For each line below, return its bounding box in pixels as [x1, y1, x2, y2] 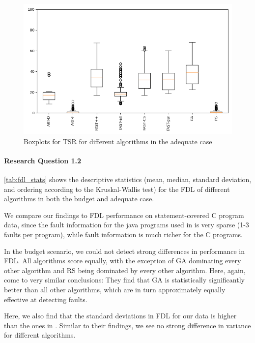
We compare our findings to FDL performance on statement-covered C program [4, 210, 244, 220]
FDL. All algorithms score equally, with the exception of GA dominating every [4, 255, 241, 266]
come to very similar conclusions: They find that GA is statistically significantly [4, 275, 245, 285]
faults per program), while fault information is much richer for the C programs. [4, 229, 243, 239]
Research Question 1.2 [4, 155, 82, 165]
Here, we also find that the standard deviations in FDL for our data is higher [4, 311, 237, 321]
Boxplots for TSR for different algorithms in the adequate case [24, 136, 212, 146]
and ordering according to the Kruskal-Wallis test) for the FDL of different [4, 184, 230, 194]
